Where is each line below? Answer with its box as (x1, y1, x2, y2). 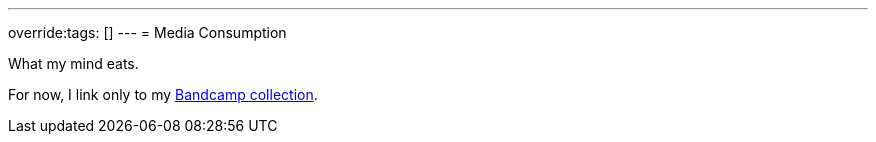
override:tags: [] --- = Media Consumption (8, 24, 287, 41)
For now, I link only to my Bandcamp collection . (8, 86, 318, 103)
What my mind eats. (8, 55, 139, 72)
